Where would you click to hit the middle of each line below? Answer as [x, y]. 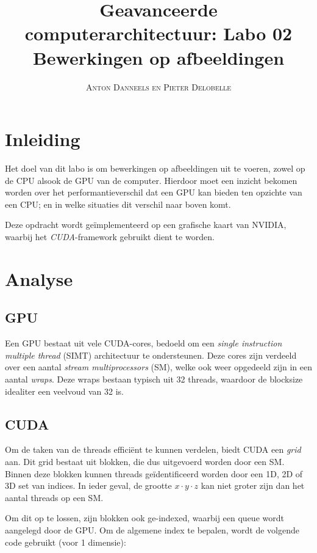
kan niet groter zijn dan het [253, 485]
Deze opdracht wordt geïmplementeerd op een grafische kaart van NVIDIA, [146, 225]
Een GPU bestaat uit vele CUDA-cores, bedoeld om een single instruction [144, 343]
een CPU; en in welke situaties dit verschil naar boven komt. [118, 204]
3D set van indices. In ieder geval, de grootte [88, 485]
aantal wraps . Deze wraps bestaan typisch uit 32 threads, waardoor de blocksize [154, 379]
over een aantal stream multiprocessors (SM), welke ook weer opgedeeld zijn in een [158, 367]
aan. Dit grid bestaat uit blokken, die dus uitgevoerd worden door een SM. [145, 461]
